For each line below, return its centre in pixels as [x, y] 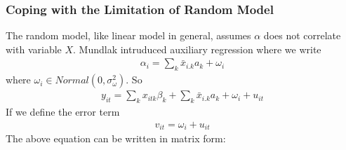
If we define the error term [63, 112]
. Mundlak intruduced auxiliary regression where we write [197, 49]
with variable [34, 49]
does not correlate [302, 35]
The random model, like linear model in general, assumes [128, 35]
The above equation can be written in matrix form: [116, 138]
